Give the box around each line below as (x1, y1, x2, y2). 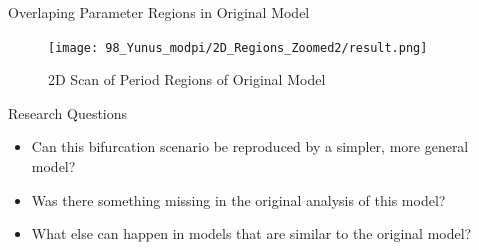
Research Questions (8, 102, 128, 123)
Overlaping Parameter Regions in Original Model (8, 2, 310, 22)
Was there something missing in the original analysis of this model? (31, 189, 446, 210)
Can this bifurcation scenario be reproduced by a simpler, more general (31, 136, 469, 157)
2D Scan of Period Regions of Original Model (48, 69, 326, 90)
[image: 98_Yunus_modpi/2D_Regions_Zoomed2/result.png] (48, 40, 428, 55)
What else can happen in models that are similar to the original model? (31, 223, 472, 244)
